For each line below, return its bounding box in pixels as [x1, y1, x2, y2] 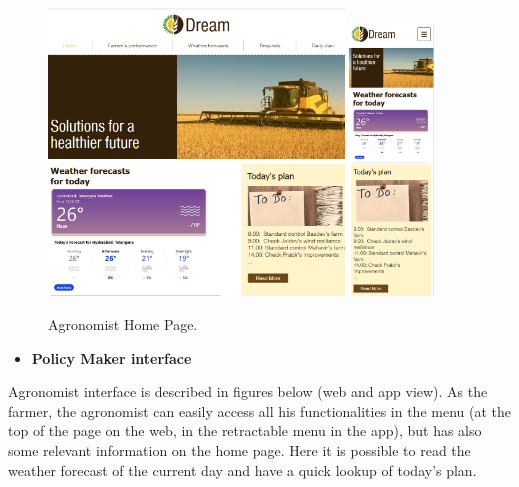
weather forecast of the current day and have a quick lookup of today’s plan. [8, 459, 477, 480]
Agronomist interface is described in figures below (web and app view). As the [8, 381, 488, 402]
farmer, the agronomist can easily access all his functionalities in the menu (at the [8, 400, 511, 421]
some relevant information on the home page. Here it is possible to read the [8, 440, 471, 461]
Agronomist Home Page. [48, 314, 198, 335]
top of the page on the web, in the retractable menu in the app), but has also [8, 420, 482, 441]
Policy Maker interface [31, 347, 192, 368]
